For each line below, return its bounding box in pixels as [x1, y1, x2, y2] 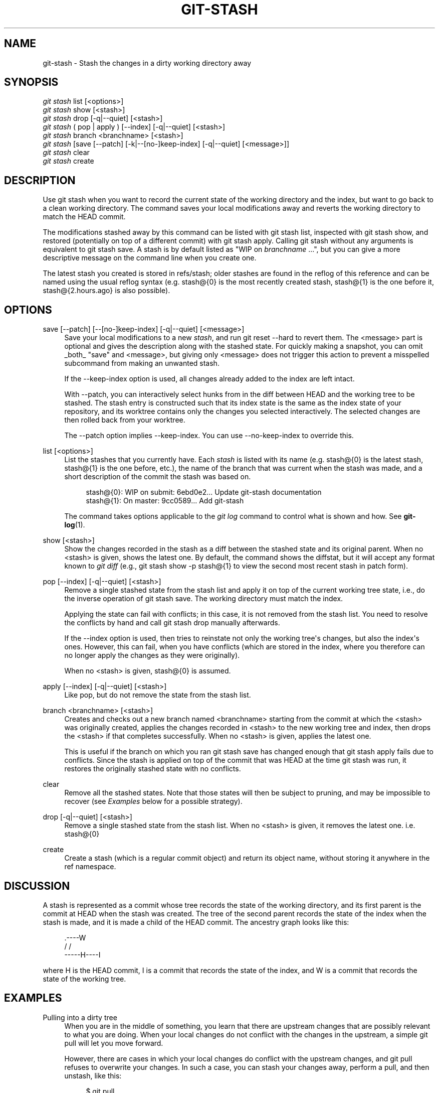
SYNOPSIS [4, 76, 59, 89]
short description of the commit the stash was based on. [64, 472, 251, 481]
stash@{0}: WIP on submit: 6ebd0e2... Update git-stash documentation [86, 488, 322, 497]
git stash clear [43, 148, 90, 157]
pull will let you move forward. [64, 1038, 163, 1047]
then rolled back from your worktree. [64, 416, 185, 425]
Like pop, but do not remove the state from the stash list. [64, 691, 251, 700]
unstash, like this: [64, 1071, 122, 1080]
